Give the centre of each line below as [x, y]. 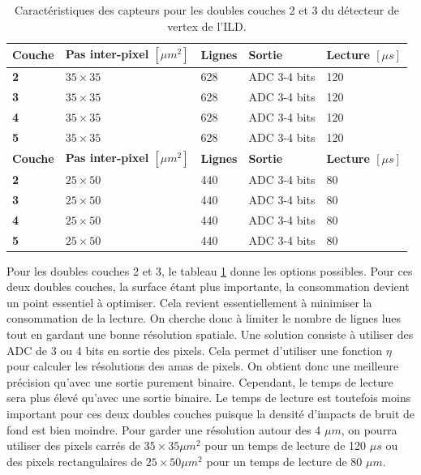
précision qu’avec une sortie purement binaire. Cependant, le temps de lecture [200, 381]
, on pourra [369, 429]
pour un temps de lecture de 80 [284, 461]
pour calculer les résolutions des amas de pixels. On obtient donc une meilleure [203, 366]
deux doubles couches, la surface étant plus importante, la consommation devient [208, 287]
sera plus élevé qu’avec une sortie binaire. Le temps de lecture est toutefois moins [209, 398]
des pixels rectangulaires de [75, 461]
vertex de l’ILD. [207, 26]
